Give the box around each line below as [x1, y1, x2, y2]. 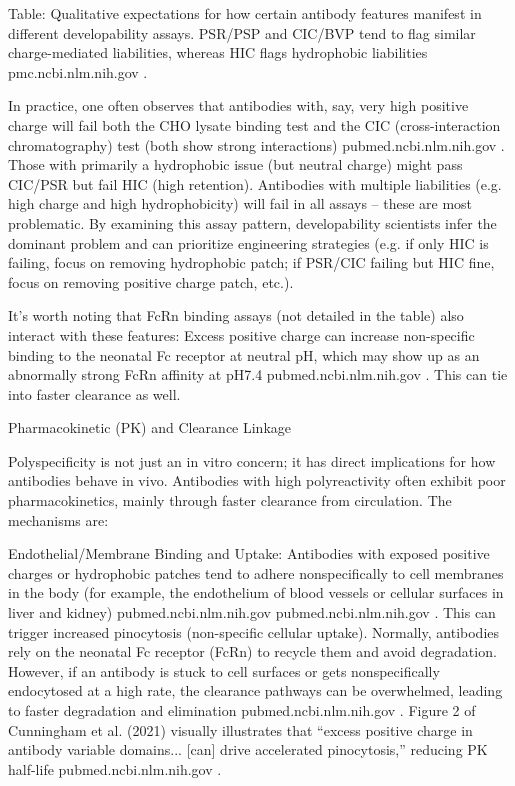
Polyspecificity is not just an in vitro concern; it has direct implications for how [8, 450, 496, 471]
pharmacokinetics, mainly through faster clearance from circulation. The [8, 490, 452, 511]
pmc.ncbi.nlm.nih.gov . [8, 61, 148, 82]
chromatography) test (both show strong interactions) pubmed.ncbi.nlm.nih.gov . [8, 134, 505, 155]
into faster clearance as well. [8, 383, 181, 404]
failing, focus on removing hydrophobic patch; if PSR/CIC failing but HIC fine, [8, 252, 495, 273]
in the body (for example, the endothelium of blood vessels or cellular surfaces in [8, 582, 504, 603]
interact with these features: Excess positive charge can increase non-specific [8, 324, 475, 345]
